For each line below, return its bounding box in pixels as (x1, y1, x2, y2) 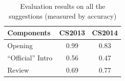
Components (7, 27, 50, 38)
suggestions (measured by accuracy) (9, 10, 117, 21)
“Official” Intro (7, 52, 52, 62)
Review (7, 64, 29, 75)
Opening (7, 40, 33, 51)
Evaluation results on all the (20, 1, 105, 11)
